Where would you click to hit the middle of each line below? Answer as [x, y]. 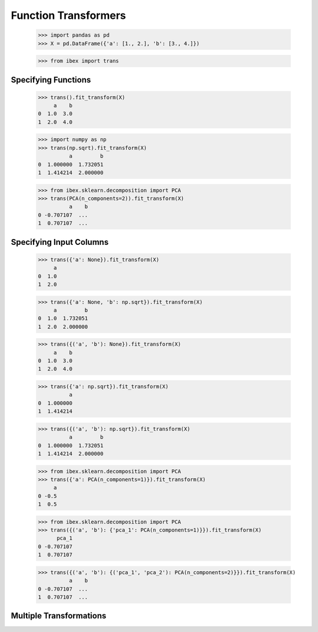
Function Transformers [69, 15]
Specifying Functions [51, 80]
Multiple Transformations [59, 616]
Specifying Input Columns [60, 242]
